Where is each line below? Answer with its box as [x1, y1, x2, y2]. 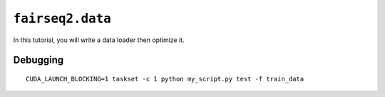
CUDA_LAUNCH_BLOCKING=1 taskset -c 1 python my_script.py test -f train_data [26, 75, 304, 83]
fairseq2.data [13, 11, 112, 26]
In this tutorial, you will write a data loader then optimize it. [13, 36, 185, 44]
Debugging [13, 54, 64, 66]
